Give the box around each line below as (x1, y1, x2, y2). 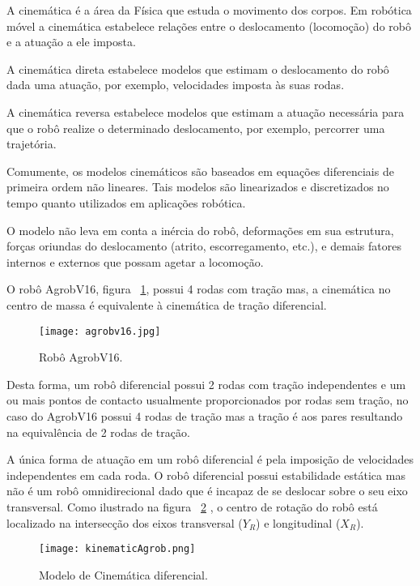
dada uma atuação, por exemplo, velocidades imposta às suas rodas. (6, 76, 345, 93)
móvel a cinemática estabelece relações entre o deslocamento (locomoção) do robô (6, 17, 411, 34)
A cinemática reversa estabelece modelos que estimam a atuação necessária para (6, 103, 405, 120)
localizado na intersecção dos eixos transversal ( (6, 514, 243, 531)
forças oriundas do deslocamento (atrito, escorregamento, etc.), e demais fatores (6, 237, 401, 255)
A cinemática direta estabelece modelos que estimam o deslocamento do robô (6, 60, 389, 77)
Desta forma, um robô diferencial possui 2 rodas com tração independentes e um (6, 375, 406, 392)
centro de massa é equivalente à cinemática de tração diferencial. (6, 296, 327, 313)
